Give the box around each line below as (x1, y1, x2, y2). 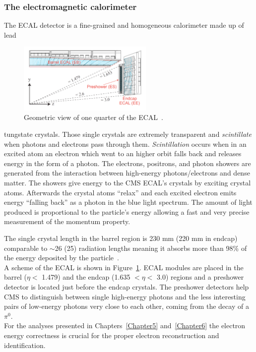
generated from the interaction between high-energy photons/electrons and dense (4, 168, 250, 178)
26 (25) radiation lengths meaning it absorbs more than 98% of (55, 242, 247, 253)
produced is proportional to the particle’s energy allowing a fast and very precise (4, 206, 250, 217)
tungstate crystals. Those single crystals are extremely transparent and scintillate (4, 129, 252, 139)
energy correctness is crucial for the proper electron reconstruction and (4, 330, 219, 340)
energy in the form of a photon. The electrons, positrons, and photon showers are (4, 158, 251, 168)
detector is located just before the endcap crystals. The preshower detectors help (4, 281, 249, 292)
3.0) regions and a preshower (157, 272, 244, 282)
